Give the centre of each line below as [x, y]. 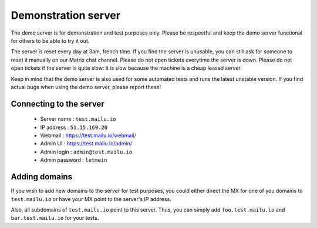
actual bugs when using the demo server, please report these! [86, 87]
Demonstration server [65, 15]
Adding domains [42, 177]
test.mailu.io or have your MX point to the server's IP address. [91, 199]
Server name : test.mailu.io [78, 119]
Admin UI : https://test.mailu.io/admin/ [86, 144]
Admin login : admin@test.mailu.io [86, 152]
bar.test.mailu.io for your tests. [55, 218]
